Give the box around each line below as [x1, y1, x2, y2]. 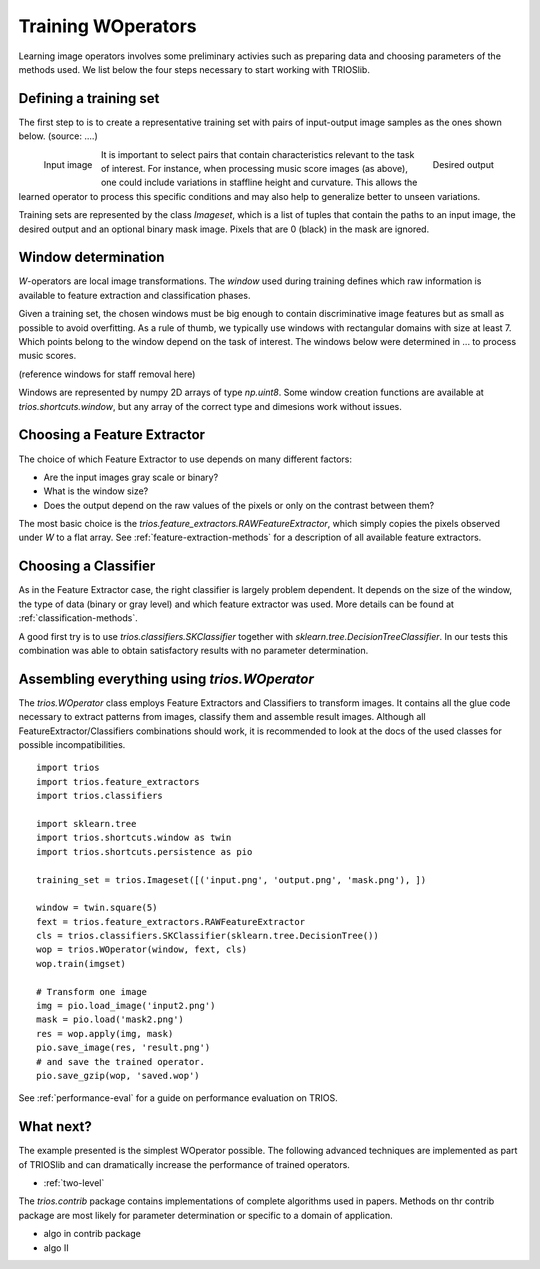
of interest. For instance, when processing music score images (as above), [100, 163, 409, 175]
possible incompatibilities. [18, 739, 126, 751]
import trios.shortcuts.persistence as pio [36, 846, 253, 857]
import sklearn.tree [36, 818, 137, 829]
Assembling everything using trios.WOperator [18, 670, 315, 687]
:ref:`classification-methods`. [18, 612, 139, 624]
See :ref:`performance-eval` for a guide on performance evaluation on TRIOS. [18, 1092, 339, 1104]
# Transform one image [36, 986, 148, 997]
